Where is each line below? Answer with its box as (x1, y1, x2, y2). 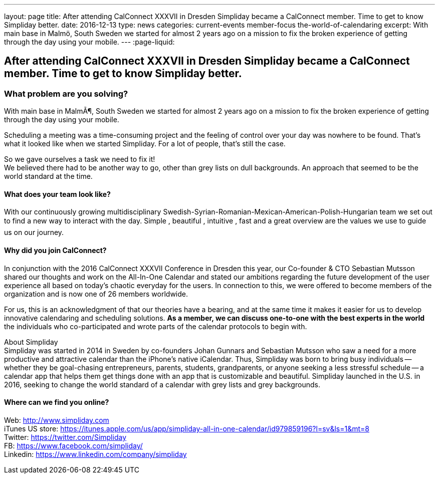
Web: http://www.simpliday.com (4, 415, 109, 424)
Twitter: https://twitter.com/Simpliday (4, 432, 126, 441)
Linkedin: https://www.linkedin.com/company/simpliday (4, 449, 187, 458)
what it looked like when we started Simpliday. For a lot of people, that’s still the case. (4, 139, 286, 148)
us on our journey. (4, 228, 64, 237)
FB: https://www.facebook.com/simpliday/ (4, 441, 143, 450)
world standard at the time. (4, 172, 93, 181)
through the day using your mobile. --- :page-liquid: (4, 38, 175, 46)
